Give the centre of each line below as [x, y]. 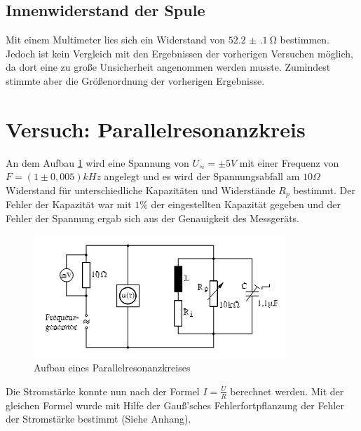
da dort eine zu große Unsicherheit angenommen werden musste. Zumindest [168, 67]
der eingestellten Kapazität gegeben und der [246, 204]
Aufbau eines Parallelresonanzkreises [112, 368]
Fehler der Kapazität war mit [69, 204]
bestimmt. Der [324, 190]
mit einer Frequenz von [289, 162]
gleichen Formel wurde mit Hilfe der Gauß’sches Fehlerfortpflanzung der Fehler [175, 405]
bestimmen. [305, 40]
